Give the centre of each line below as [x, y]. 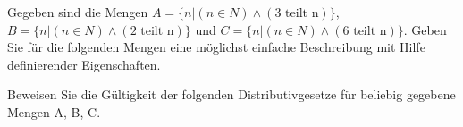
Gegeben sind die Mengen [78, 12]
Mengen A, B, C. [54, 111]
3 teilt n [297, 13]
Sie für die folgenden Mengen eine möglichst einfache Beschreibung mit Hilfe [216, 47]
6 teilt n [365, 31]
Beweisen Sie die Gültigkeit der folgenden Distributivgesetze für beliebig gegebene [231, 94]
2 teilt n [152, 31]
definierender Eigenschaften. [84, 64]
